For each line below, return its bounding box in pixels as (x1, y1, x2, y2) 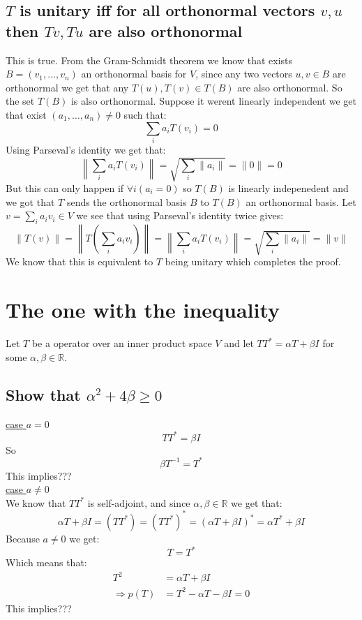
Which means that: (6, 555, 87, 570)
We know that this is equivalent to (6, 254, 153, 269)
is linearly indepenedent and (228, 181, 349, 195)
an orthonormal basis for (81, 66, 187, 81)
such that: (123, 107, 167, 121)
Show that (6, 383, 81, 405)
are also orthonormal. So (237, 80, 342, 94)
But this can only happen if (6, 181, 124, 195)
